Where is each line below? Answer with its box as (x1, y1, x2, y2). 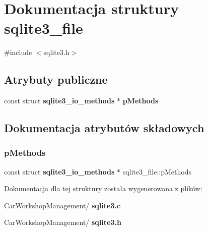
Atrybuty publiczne (4, 72, 108, 87)
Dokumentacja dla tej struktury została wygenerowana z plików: (4, 183, 202, 194)
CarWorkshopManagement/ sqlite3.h (4, 217, 121, 227)
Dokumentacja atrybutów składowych (4, 120, 204, 136)
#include (4, 47, 32, 57)
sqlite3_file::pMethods (122, 166, 191, 177)
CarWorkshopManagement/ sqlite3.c (4, 200, 121, 210)
